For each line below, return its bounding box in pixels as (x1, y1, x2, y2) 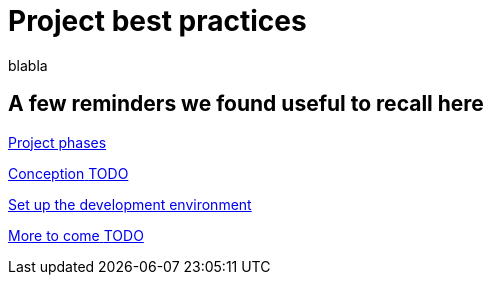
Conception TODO (8, 164, 129, 182)
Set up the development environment (8, 195, 252, 213)
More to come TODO (8, 226, 144, 244)
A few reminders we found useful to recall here (8, 91, 484, 117)
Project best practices (8, 4, 307, 38)
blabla (8, 56, 48, 74)
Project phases (8, 133, 107, 151)
